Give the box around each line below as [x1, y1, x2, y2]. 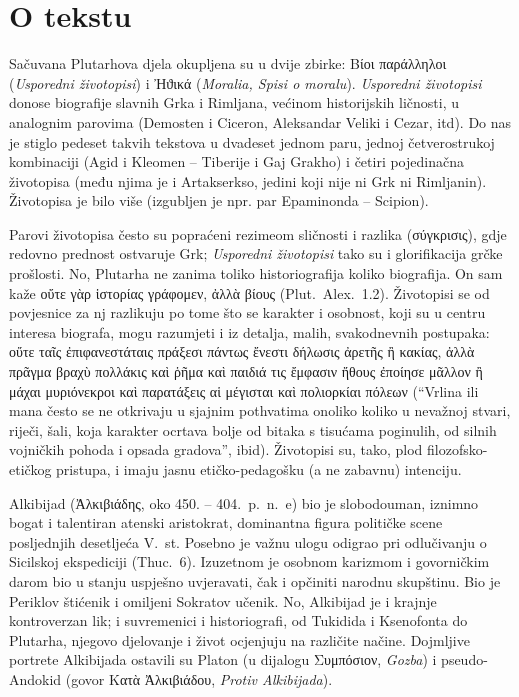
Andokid [9, 668, 62, 689]
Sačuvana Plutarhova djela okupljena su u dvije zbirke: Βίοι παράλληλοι [9, 53, 447, 74]
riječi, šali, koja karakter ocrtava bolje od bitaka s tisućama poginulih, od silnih [9, 419, 497, 440]
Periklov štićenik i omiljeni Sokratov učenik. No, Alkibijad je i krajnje [9, 590, 437, 611]
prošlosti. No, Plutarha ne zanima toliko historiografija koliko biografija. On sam [9, 263, 503, 284]
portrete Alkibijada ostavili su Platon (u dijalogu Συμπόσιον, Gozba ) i [9, 649, 437, 670]
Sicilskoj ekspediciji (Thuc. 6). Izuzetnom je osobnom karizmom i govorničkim [9, 551, 490, 572]
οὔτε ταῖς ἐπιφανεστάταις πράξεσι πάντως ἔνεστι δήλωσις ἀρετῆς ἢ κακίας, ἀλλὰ [9, 341, 475, 362]
